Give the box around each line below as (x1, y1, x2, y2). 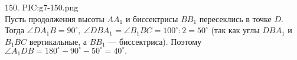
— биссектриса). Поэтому (108, 35, 202, 47)
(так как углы (211, 24, 260, 36)
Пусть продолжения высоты (5, 12, 105, 24)
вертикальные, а (29, 35, 87, 47)
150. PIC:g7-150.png (5, 1, 79, 13)
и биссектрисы (125, 12, 178, 24)
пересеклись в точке (199, 12, 272, 24)
